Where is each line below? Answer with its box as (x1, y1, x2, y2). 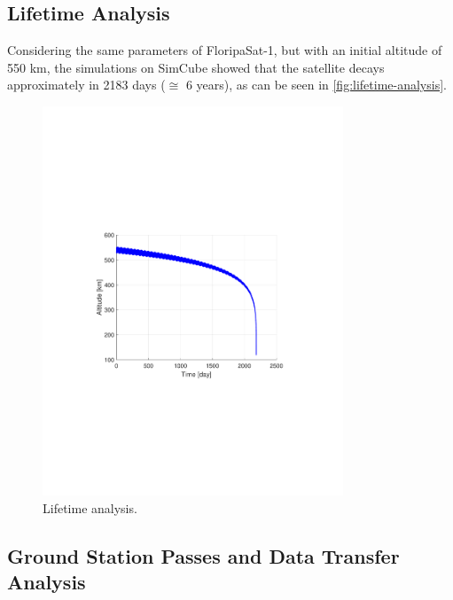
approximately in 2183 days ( (7, 75, 166, 94)
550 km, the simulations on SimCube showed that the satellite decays (7, 58, 385, 76)
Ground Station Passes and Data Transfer (7, 542, 400, 569)
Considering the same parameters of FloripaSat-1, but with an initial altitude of (7, 41, 442, 59)
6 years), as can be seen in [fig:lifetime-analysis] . (185, 75, 447, 94)
